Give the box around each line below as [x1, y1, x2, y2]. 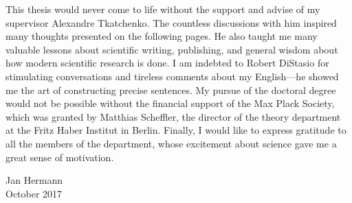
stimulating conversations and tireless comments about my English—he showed [5, 69, 339, 83]
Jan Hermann [5, 173, 63, 187]
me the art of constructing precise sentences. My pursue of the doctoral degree [5, 82, 336, 97]
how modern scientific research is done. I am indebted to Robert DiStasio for [5, 56, 329, 70]
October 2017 [5, 186, 63, 200]
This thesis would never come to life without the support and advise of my [5, 2, 320, 16]
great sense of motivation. [5, 150, 114, 164]
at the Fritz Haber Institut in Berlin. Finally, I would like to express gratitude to [5, 123, 346, 137]
